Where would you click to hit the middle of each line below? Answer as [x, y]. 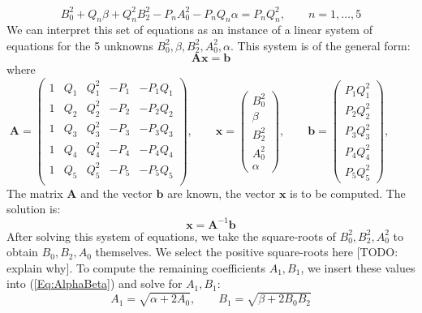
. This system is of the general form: [321, 45]
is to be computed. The [348, 193]
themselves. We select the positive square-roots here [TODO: [247, 252]
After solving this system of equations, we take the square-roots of [171, 236]
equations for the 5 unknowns [80, 45]
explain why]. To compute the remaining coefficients [136, 267]
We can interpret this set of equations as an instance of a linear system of [189, 30]
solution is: [34, 209]
